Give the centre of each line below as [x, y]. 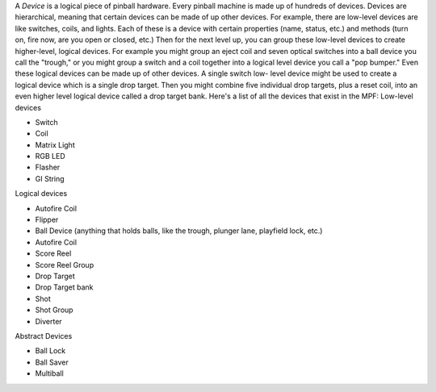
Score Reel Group [65, 265]
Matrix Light [55, 144]
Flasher [48, 167]
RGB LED [50, 156]
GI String [50, 178]
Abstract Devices [44, 336]
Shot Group [54, 310]
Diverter [48, 321]
